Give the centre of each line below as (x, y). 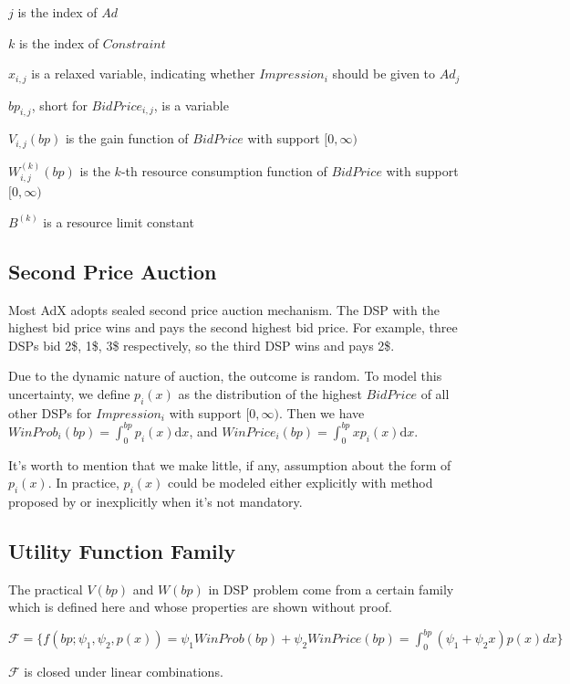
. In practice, (83, 483)
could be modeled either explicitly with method (300, 483)
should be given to (384, 74)
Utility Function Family (122, 550)
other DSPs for (50, 412)
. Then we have (322, 412)
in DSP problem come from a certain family (331, 589)
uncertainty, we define (69, 393)
